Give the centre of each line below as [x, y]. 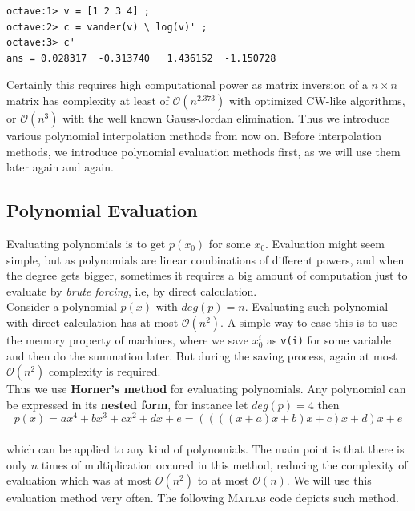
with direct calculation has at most [93, 322]
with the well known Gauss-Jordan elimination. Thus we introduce [226, 117]
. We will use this [329, 480]
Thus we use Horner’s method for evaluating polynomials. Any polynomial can [206, 389]
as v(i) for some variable [329, 339]
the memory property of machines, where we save [128, 339]
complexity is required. [105, 371]
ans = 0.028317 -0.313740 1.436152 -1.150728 [141, 58]
